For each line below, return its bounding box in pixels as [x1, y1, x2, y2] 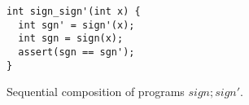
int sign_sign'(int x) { [7, 6, 141, 17]
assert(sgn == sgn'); [18, 46, 135, 58]
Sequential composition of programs [7, 83, 185, 100]
